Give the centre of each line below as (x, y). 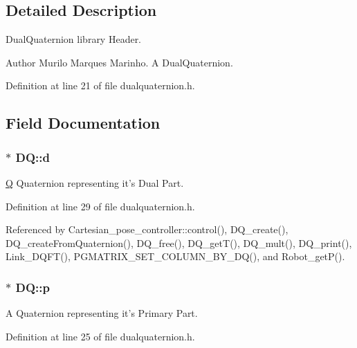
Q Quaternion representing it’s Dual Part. (95, 182)
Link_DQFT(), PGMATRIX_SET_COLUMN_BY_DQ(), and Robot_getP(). (175, 256)
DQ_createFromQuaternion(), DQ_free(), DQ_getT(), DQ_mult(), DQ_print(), (179, 242)
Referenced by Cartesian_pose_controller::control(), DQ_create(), (147, 229)
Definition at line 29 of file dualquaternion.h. (100, 206)
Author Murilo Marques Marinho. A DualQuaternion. (119, 62)
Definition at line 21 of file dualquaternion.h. (100, 85)
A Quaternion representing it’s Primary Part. (102, 313)
